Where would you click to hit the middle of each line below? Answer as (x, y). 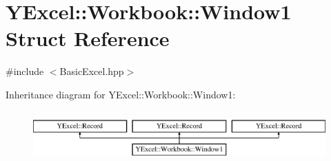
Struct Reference (88, 38)
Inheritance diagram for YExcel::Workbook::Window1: (121, 94)
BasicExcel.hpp (92, 71)
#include (25, 71)
